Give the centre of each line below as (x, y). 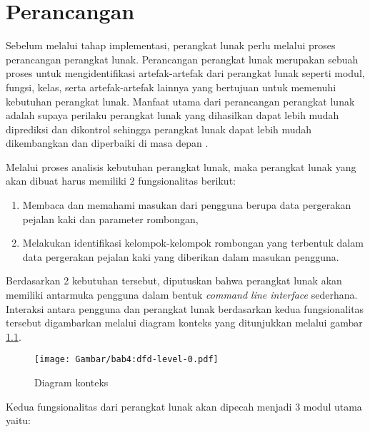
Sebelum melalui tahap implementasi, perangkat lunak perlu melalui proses (171, 45)
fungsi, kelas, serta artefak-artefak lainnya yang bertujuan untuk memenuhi (171, 87)
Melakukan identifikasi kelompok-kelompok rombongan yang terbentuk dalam (193, 243)
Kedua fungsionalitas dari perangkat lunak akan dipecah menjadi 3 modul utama (184, 406)
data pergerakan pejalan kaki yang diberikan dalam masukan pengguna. (181, 256)
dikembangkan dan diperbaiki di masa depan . (107, 143)
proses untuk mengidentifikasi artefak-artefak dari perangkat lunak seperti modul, (185, 73)
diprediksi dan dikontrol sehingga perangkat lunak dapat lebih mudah (159, 129)
